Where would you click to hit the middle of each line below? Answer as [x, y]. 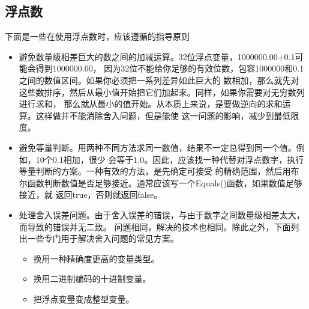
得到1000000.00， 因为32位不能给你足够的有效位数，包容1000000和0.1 [170, 68]
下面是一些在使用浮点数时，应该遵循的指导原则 [97, 36]
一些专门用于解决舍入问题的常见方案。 [103, 238]
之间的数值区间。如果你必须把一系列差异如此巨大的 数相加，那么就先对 [159, 80]
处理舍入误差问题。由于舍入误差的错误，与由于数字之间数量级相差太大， [162, 214]
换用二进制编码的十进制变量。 [92, 279]
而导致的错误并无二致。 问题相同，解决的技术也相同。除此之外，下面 [155, 226]
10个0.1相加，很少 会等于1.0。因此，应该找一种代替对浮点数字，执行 [170, 159]
